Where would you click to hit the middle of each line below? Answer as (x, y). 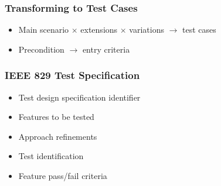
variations (147, 30)
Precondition (41, 49)
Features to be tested (56, 117)
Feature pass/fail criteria (63, 175)
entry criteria (106, 49)
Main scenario (44, 30)
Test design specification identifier (79, 97)
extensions (99, 30)
